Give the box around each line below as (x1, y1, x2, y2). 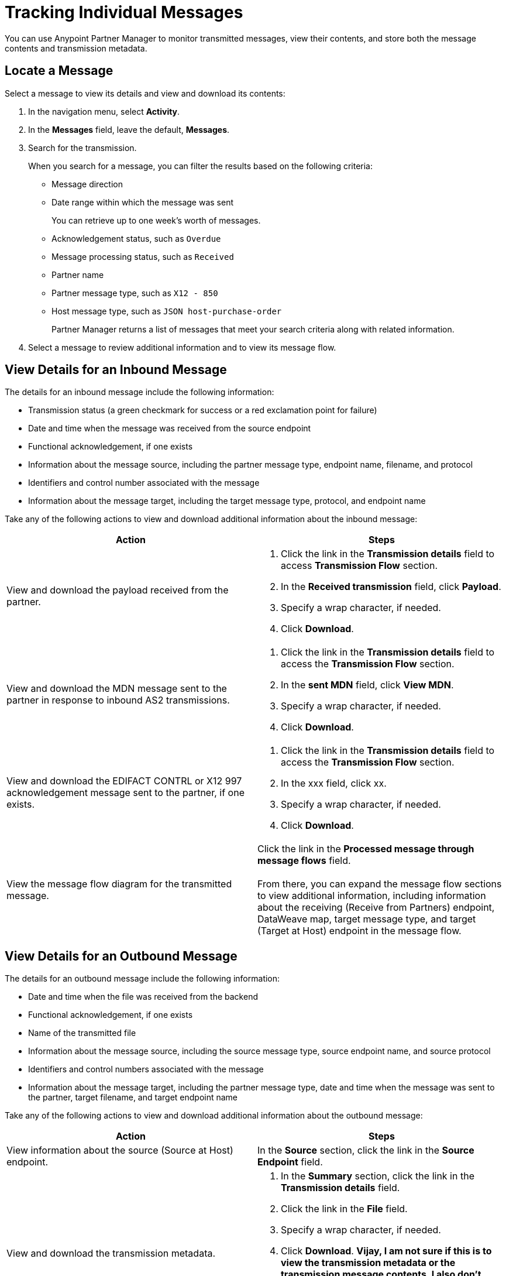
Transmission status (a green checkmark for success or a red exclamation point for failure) (28, 405, 377, 416)
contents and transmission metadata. (5, 43, 147, 53)
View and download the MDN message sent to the (6, 682, 227, 695)
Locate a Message (5, 63, 113, 78)
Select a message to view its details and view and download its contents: (5, 88, 285, 98)
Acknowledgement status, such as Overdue (51, 233, 221, 243)
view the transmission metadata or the (281, 1257, 456, 1269)
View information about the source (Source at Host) (6, 1144, 233, 1157)
